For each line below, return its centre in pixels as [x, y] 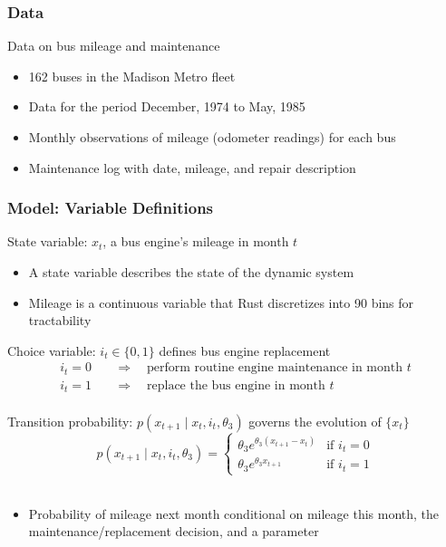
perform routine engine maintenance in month [275, 368]
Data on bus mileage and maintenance [114, 46]
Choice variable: [52, 350]
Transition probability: [70, 421]
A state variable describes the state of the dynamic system [191, 272]
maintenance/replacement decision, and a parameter [174, 531]
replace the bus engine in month [236, 385]
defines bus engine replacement [245, 350]
